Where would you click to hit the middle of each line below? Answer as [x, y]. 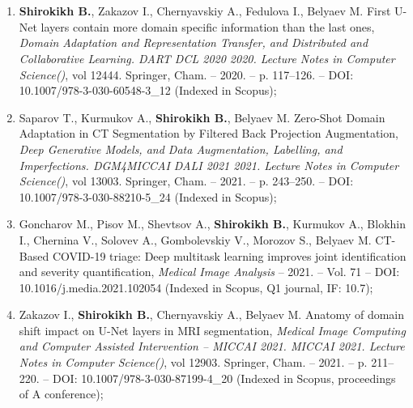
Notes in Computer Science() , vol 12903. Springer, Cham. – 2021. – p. [193, 362]
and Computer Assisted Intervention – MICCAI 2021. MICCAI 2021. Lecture [212, 346]
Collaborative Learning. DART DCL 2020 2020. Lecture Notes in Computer [207, 58]
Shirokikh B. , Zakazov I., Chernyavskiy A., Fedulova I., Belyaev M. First [205, 11]
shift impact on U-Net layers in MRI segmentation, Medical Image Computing [212, 330]
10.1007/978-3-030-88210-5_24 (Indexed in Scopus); [148, 196]
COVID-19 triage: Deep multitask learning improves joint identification [229, 255]
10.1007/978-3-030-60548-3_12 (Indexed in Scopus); [148, 90]
